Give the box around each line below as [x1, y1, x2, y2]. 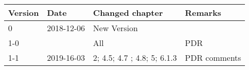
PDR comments [185, 52, 241, 63]
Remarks [185, 7, 222, 18]
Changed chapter [93, 7, 163, 18]
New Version [93, 22, 138, 34]
